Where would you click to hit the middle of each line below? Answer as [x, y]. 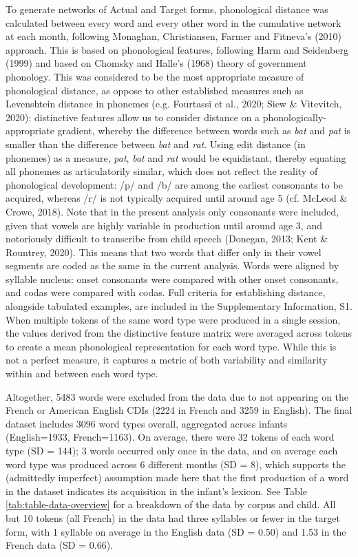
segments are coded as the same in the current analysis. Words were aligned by [172, 265]
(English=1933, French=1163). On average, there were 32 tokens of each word [170, 437]
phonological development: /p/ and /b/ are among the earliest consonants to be [174, 184]
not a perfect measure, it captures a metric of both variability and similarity [167, 360]
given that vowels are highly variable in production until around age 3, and [164, 225]
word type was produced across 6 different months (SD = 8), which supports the [176, 464]
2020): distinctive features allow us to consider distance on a [133, 117]
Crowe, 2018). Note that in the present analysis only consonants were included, [172, 211]
